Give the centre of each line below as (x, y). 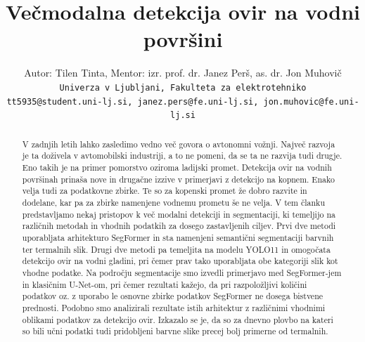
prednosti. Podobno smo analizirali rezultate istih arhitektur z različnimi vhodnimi (174, 307)
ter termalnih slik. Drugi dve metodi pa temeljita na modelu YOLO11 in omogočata (176, 249)
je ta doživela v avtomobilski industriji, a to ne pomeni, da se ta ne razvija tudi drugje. (182, 156)
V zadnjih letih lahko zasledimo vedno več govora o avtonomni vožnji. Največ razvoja (179, 144)
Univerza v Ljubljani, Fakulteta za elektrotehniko (183, 87)
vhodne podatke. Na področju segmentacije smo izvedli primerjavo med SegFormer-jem (182, 272)
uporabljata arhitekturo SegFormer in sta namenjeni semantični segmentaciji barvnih (178, 237)
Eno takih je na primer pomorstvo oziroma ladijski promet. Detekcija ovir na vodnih (177, 167)
